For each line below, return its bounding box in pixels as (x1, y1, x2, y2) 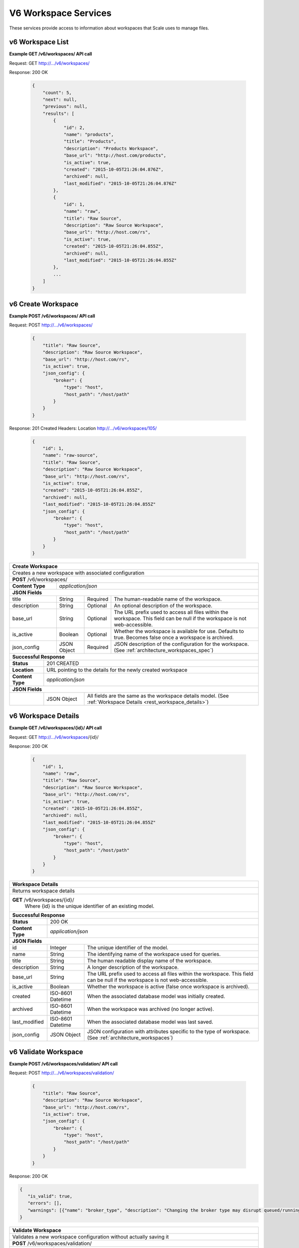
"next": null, (42, 97, 77, 102)
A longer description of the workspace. (87, 964, 179, 971)
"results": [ (42, 110, 75, 116)
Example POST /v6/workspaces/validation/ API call (9, 1061, 118, 1067)
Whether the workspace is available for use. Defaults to (114, 627, 244, 634)
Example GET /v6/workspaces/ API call (9, 51, 92, 57)
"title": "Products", (63, 139, 117, 144)
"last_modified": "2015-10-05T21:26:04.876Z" (63, 180, 177, 186)
